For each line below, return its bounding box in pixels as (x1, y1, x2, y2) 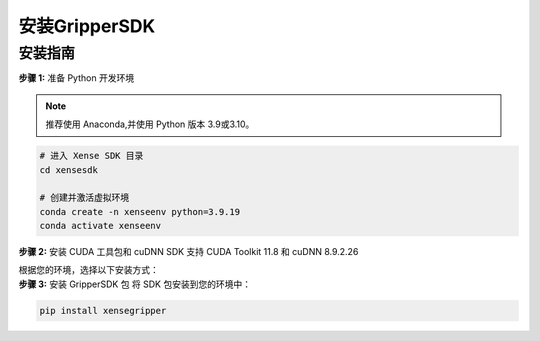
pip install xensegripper (39, 305, 167, 316)
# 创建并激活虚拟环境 (39, 192, 130, 204)
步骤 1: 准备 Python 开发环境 (18, 72, 135, 84)
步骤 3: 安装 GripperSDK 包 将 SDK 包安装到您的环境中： (18, 278, 252, 290)
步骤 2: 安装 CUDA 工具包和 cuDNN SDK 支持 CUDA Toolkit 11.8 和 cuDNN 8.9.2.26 (18, 246, 359, 258)
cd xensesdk (39, 164, 99, 175)
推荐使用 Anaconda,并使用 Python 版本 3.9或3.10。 (45, 118, 255, 130)
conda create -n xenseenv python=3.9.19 (39, 206, 240, 217)
